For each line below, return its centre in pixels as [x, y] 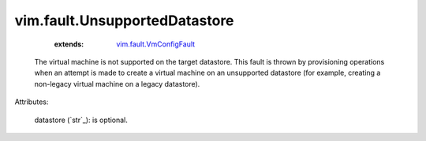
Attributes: [32, 102]
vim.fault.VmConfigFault [156, 44]
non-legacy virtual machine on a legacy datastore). [117, 83]
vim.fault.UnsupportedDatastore [124, 20]
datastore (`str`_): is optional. [81, 120]
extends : [69, 44]
